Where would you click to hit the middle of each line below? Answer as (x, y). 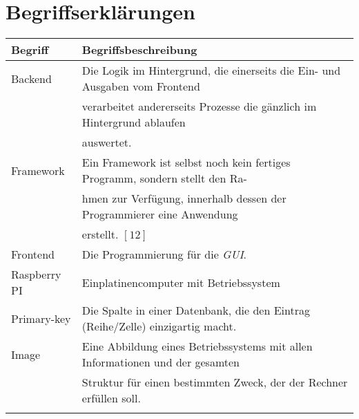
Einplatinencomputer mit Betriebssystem (181, 282)
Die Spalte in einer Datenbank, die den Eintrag (196, 310)
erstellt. (100, 234)
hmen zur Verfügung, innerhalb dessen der (184, 198)
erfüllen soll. (111, 398)
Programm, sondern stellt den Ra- (164, 178)
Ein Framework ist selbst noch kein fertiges (186, 162)
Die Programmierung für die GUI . (164, 254)
